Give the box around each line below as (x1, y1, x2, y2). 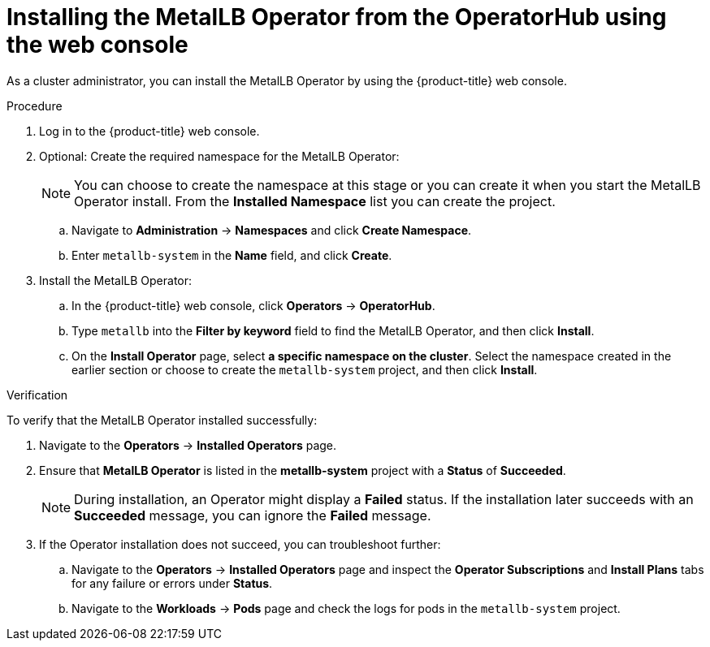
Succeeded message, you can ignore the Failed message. (74, 507, 431, 524)
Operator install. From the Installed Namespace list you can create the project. (74, 192, 556, 209)
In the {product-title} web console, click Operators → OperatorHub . (71, 298, 435, 313)
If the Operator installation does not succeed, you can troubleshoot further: (39, 537, 441, 551)
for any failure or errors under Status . (71, 576, 273, 590)
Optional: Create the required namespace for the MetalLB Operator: (39, 149, 400, 163)
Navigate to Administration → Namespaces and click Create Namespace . (71, 222, 472, 237)
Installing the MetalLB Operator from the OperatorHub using (6, 3, 667, 31)
